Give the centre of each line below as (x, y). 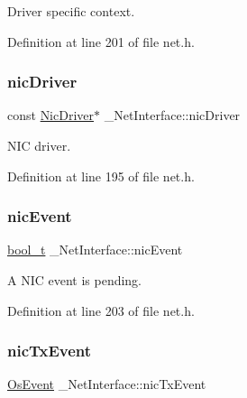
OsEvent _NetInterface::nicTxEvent (107, 384)
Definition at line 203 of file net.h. (101, 310)
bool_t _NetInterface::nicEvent (95, 250)
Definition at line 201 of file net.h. (101, 41)
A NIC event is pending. (75, 280)
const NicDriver (51, 115)
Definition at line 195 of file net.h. (101, 176)
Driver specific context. (71, 11)
